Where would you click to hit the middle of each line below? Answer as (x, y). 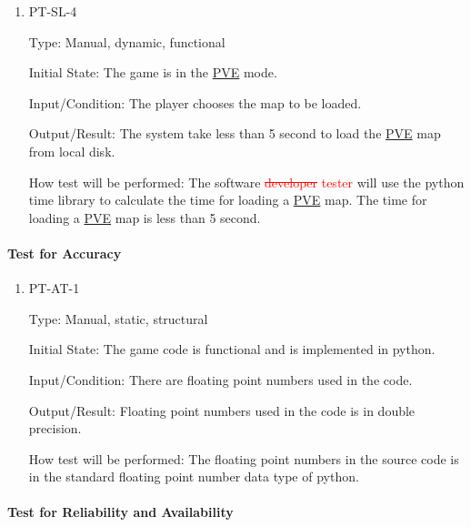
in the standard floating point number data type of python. (194, 476)
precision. (55, 428)
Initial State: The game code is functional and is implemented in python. (232, 349)
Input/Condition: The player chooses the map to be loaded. (195, 102)
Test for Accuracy (65, 253)
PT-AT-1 (54, 288)
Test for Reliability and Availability (120, 512)
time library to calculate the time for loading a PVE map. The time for (228, 200)
